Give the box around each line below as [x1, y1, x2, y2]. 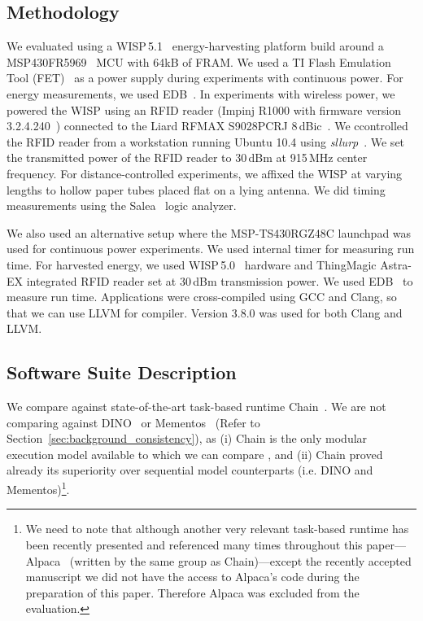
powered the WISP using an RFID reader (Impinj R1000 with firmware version [7, 101, 402, 118]
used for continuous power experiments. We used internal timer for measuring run [7, 240, 415, 257]
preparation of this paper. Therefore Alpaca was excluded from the [25, 584, 360, 601]
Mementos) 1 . [7, 479, 70, 497]
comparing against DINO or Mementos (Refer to [7, 413, 260, 431]
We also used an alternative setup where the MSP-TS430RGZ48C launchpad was [7, 224, 412, 241]
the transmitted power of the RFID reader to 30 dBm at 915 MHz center [7, 149, 368, 166]
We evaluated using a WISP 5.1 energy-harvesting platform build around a [7, 37, 384, 55]
